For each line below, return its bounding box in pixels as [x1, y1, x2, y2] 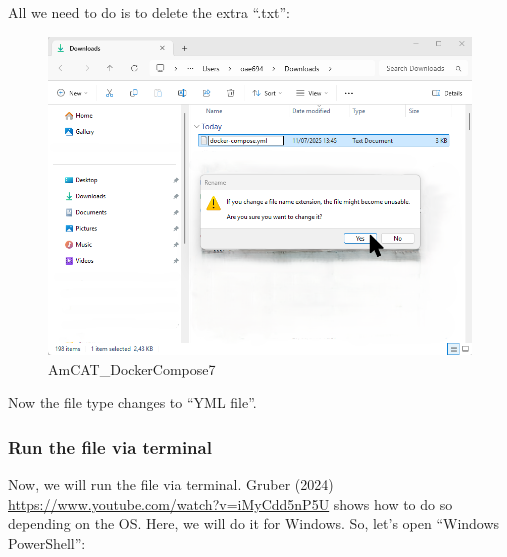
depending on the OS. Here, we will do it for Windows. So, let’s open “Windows [8, 513, 500, 534]
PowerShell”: [8, 532, 86, 553]
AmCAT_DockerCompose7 [48, 358, 216, 379]
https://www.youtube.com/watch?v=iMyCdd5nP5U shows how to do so [8, 493, 453, 514]
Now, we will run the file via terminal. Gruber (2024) [8, 474, 334, 495]
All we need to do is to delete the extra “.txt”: [8, 2, 291, 22]
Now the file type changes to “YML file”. [8, 392, 257, 413]
